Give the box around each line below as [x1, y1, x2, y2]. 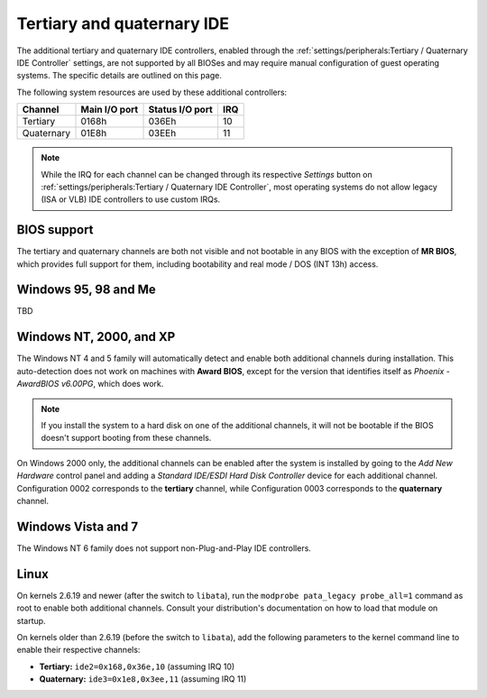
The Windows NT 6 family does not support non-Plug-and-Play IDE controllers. [16, 542, 311, 554]
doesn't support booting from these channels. [41, 433, 212, 444]
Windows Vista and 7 [16, 519, 139, 534]
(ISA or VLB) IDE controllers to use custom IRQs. [41, 194, 221, 205]
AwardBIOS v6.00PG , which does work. [16, 379, 164, 390]
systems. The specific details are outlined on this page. [16, 70, 223, 81]
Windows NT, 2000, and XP [16, 329, 176, 344]
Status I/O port [148, 104, 214, 116]
